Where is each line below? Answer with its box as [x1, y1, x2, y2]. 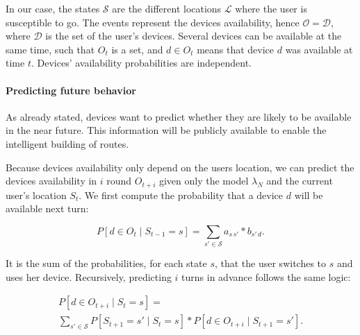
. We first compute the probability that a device [79, 187, 284, 202]
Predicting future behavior [6, 83, 136, 97]
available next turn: [6, 201, 89, 216]
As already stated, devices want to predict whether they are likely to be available [6, 109, 352, 123]
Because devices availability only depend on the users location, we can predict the [6, 160, 354, 174]
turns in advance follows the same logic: [181, 269, 351, 284]
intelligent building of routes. [6, 136, 129, 151]
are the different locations [112, 1, 222, 15]
